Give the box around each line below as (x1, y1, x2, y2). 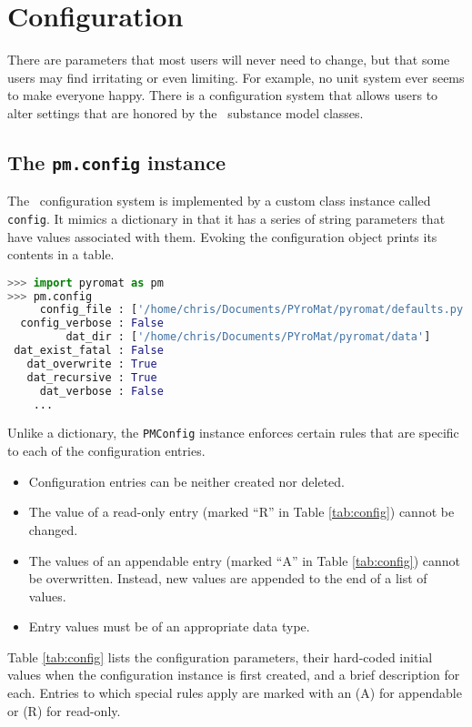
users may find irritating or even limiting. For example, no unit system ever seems (7, 67, 465, 86)
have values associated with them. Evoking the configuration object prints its (7, 227, 437, 246)
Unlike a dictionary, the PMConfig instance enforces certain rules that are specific (7, 423, 459, 442)
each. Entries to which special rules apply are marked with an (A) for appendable (7, 683, 462, 702)
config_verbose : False (20, 317, 164, 330)
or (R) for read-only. (7, 701, 121, 720)
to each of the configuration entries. (7, 441, 206, 460)
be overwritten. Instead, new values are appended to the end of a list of (28, 569, 427, 588)
